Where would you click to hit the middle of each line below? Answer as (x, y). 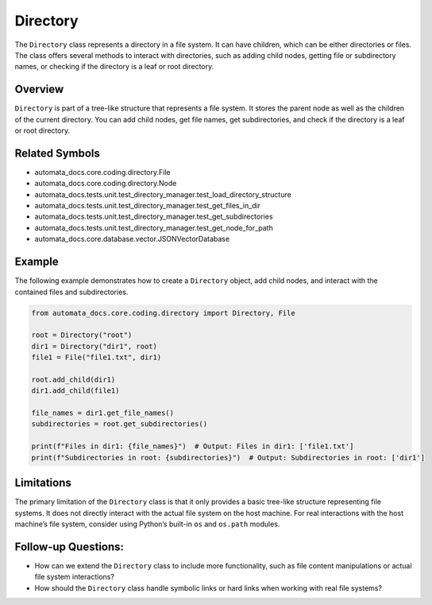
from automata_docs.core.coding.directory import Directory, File (163, 313)
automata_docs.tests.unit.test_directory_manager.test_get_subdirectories (154, 217)
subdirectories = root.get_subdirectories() (120, 424)
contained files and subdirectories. (71, 292)
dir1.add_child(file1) (75, 391)
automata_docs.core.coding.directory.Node (106, 184)
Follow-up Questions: (69, 547)
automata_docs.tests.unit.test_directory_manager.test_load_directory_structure (163, 194)
